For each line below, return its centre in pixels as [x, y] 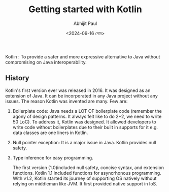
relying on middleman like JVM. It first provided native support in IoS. [85, 183]
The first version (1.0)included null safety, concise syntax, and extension [88, 167]
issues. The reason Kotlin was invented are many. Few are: [66, 101]
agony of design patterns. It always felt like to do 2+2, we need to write [87, 116]
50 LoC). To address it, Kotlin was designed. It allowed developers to [84, 122]
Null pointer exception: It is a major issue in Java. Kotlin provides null [84, 142]
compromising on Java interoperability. [46, 62]
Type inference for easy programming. [53, 157]
